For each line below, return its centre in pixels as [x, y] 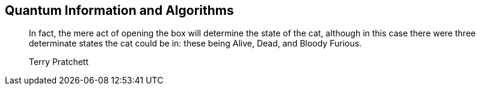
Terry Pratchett [59, 62]
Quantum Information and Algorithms [119, 10]
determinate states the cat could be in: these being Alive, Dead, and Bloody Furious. [195, 44]
